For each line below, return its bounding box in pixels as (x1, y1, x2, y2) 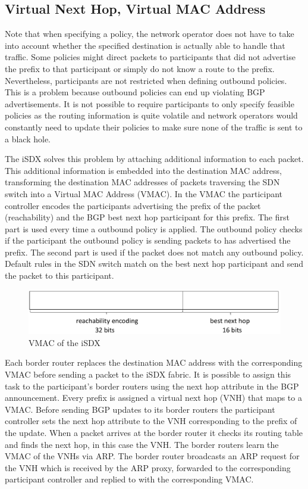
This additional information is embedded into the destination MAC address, (5, 164, 282, 176)
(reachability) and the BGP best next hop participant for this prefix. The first (5, 211, 290, 223)
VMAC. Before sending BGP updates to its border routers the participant (5, 403, 275, 415)
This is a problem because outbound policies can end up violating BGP (5, 86, 265, 98)
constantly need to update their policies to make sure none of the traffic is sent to (5, 120, 303, 133)
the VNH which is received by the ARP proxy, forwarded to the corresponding (5, 461, 291, 474)
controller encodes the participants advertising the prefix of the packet (5, 199, 261, 211)
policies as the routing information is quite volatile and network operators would (5, 109, 298, 122)
